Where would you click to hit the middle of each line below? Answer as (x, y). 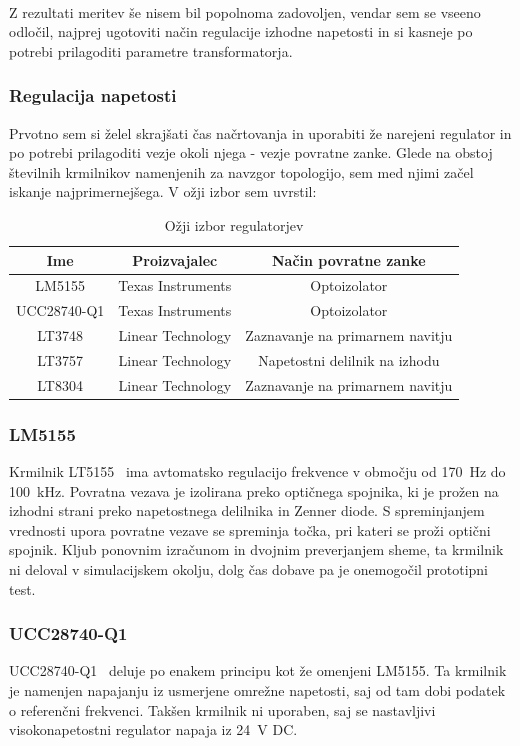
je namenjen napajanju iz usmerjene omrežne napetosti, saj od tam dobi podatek (257, 690)
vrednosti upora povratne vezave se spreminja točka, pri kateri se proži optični (250, 529)
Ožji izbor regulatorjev (234, 224)
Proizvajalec (175, 259)
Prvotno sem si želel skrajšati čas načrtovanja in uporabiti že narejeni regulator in (260, 132)
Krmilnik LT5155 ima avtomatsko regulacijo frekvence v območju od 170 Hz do (257, 471)
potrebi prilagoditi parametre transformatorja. (151, 50)
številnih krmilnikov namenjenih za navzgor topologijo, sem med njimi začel (241, 171)
